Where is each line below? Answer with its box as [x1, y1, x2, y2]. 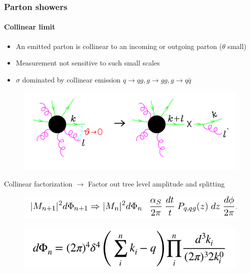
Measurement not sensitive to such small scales [16, 57, 160, 68]
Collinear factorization [4, 178, 73, 189]
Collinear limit [4, 21, 56, 32]
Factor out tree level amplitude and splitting [88, 178, 225, 189]
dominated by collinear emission [22, 74, 121, 84]
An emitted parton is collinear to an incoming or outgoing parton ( [16, 40, 222, 51]
